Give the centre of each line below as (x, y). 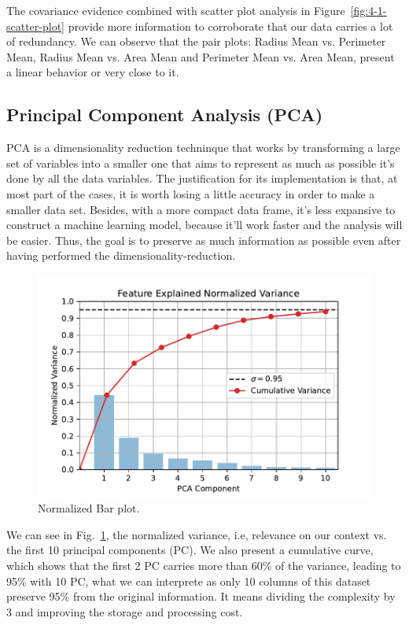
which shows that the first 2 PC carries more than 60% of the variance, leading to (204, 565)
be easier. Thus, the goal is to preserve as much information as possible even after (204, 240)
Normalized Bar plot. (89, 508)
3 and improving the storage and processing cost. (125, 611)
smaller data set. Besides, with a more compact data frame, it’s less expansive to (201, 209)
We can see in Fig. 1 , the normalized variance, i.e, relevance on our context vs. (197, 534)
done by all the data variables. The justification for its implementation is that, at (202, 178)
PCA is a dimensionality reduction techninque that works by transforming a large (203, 148)
